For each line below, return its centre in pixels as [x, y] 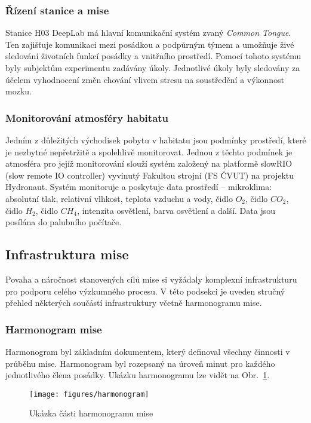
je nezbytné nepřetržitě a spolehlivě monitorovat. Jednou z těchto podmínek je [149, 151]
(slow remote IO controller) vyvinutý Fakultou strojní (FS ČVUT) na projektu [150, 175]
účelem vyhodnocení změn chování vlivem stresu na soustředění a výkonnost [145, 79]
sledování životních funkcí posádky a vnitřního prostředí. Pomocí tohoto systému [153, 56]
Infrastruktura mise [67, 254]
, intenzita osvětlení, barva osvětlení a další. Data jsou [176, 210]
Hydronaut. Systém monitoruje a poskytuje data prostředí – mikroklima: [139, 187]
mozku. [19, 91]
